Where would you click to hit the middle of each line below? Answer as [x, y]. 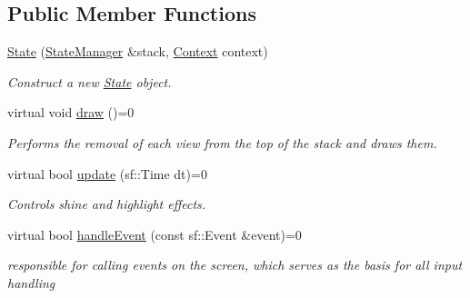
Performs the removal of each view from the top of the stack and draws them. [222, 142]
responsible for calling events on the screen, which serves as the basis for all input [235, 265]
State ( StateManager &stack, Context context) [138, 51]
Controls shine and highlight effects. [107, 204]
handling [31, 282]
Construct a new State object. [90, 81]
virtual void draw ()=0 [71, 112]
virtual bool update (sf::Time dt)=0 [107, 173]
